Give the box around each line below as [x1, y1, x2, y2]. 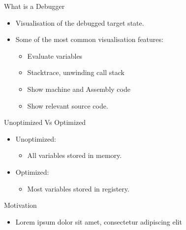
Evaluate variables [27, 50, 83, 61]
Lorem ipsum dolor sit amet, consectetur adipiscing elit [15, 216, 182, 227]
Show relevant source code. [27, 100, 108, 111]
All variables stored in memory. [27, 150, 122, 160]
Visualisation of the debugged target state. [15, 17, 144, 28]
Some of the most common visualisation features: [15, 34, 163, 44]
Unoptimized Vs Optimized [4, 117, 86, 127]
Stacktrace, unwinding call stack [27, 67, 124, 77]
